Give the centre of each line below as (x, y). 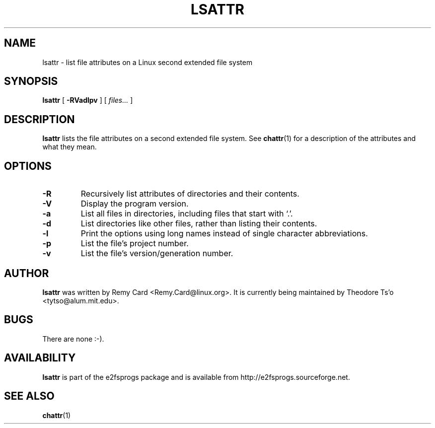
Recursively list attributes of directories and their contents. (190, 194)
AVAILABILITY (40, 358)
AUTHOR (27, 273)
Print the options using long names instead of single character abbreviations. (224, 234)
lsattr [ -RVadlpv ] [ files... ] (88, 100)
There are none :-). (73, 339)
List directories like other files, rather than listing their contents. (199, 224)
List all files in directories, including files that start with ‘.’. (187, 214)
